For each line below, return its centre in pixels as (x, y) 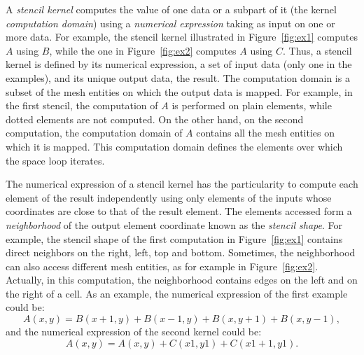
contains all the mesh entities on (266, 133)
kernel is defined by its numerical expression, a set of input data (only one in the (179, 64)
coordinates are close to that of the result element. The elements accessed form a (179, 211)
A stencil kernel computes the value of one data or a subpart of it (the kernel (171, 9)
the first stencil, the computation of (82, 105)
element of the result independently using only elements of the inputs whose (169, 197)
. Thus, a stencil (317, 50)
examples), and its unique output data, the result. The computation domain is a (178, 77)
